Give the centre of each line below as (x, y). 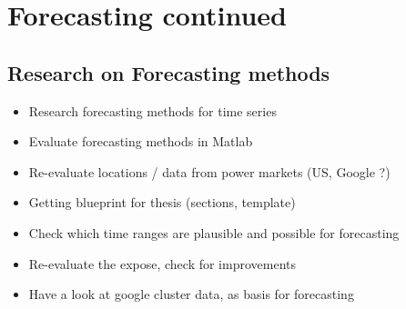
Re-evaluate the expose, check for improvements (162, 263)
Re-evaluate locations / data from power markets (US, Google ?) (209, 171)
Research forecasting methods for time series (152, 110)
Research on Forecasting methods (169, 72)
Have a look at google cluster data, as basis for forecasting (191, 294)
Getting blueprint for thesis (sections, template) (162, 202)
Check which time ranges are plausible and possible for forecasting (214, 232)
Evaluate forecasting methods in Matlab (141, 141)
